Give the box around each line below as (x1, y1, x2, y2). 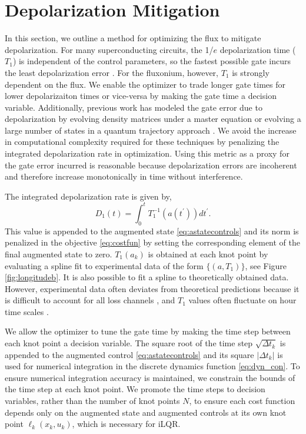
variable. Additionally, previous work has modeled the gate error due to (5, 101, 262, 113)
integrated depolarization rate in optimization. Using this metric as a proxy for (5, 147, 290, 160)
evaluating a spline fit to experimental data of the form (5, 259, 204, 271)
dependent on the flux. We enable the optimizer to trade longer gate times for (5, 78, 286, 90)
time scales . (5, 305, 49, 317)
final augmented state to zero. (5, 247, 112, 260)
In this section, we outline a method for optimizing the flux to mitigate (5, 32, 261, 44)
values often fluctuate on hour (188, 294, 297, 306)
